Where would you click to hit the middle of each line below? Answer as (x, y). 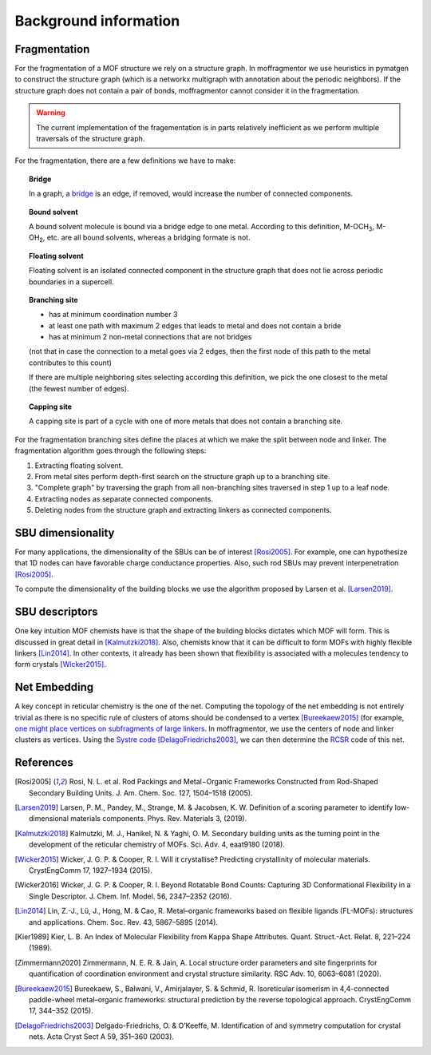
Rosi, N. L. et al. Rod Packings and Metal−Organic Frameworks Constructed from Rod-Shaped (223, 782)
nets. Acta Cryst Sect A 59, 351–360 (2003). (102, 1037)
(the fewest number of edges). (79, 388)
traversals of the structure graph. (91, 139)
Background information (97, 21)
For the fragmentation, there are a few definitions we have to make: (125, 161)
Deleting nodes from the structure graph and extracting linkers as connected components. (183, 510)
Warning (51, 113)
